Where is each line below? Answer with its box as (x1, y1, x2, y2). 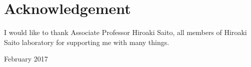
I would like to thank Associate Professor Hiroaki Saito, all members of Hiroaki (4, 27, 247, 37)
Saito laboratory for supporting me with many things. (4, 36, 169, 47)
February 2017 (4, 53, 48, 64)
